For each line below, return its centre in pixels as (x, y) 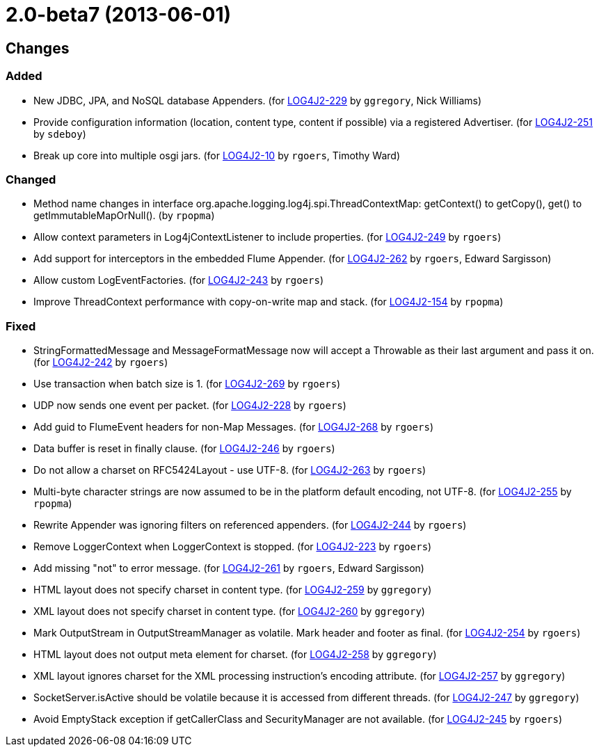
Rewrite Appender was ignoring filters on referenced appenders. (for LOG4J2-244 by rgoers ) (250, 525)
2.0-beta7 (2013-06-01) (119, 15)
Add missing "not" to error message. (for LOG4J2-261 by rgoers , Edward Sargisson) (229, 568)
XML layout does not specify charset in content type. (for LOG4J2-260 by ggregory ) (229, 611)
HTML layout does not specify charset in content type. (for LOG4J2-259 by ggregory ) (233, 590)
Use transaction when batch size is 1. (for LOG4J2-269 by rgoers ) (187, 384)
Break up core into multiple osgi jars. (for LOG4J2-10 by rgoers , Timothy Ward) (217, 155)
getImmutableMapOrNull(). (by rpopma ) (124, 216)
